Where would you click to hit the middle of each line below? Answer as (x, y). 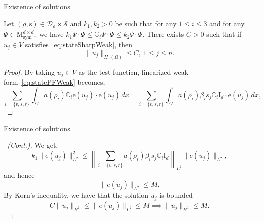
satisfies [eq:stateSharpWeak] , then (79, 44)
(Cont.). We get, (33, 145)
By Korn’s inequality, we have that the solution (76, 195)
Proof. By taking (30, 71)
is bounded (176, 195)
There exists (165, 34)
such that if (224, 34)
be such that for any (146, 23)
